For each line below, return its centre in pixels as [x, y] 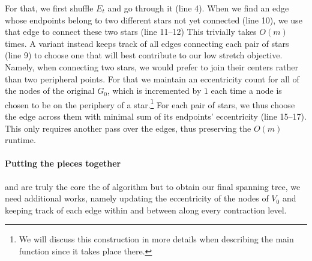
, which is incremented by [154, 91]
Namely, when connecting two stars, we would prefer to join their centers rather [151, 66]
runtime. [20, 140]
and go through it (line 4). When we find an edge [198, 8]
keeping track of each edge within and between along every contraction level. [146, 210]
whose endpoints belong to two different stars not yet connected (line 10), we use [154, 20]
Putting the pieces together [63, 163]
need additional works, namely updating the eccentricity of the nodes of [137, 198]
